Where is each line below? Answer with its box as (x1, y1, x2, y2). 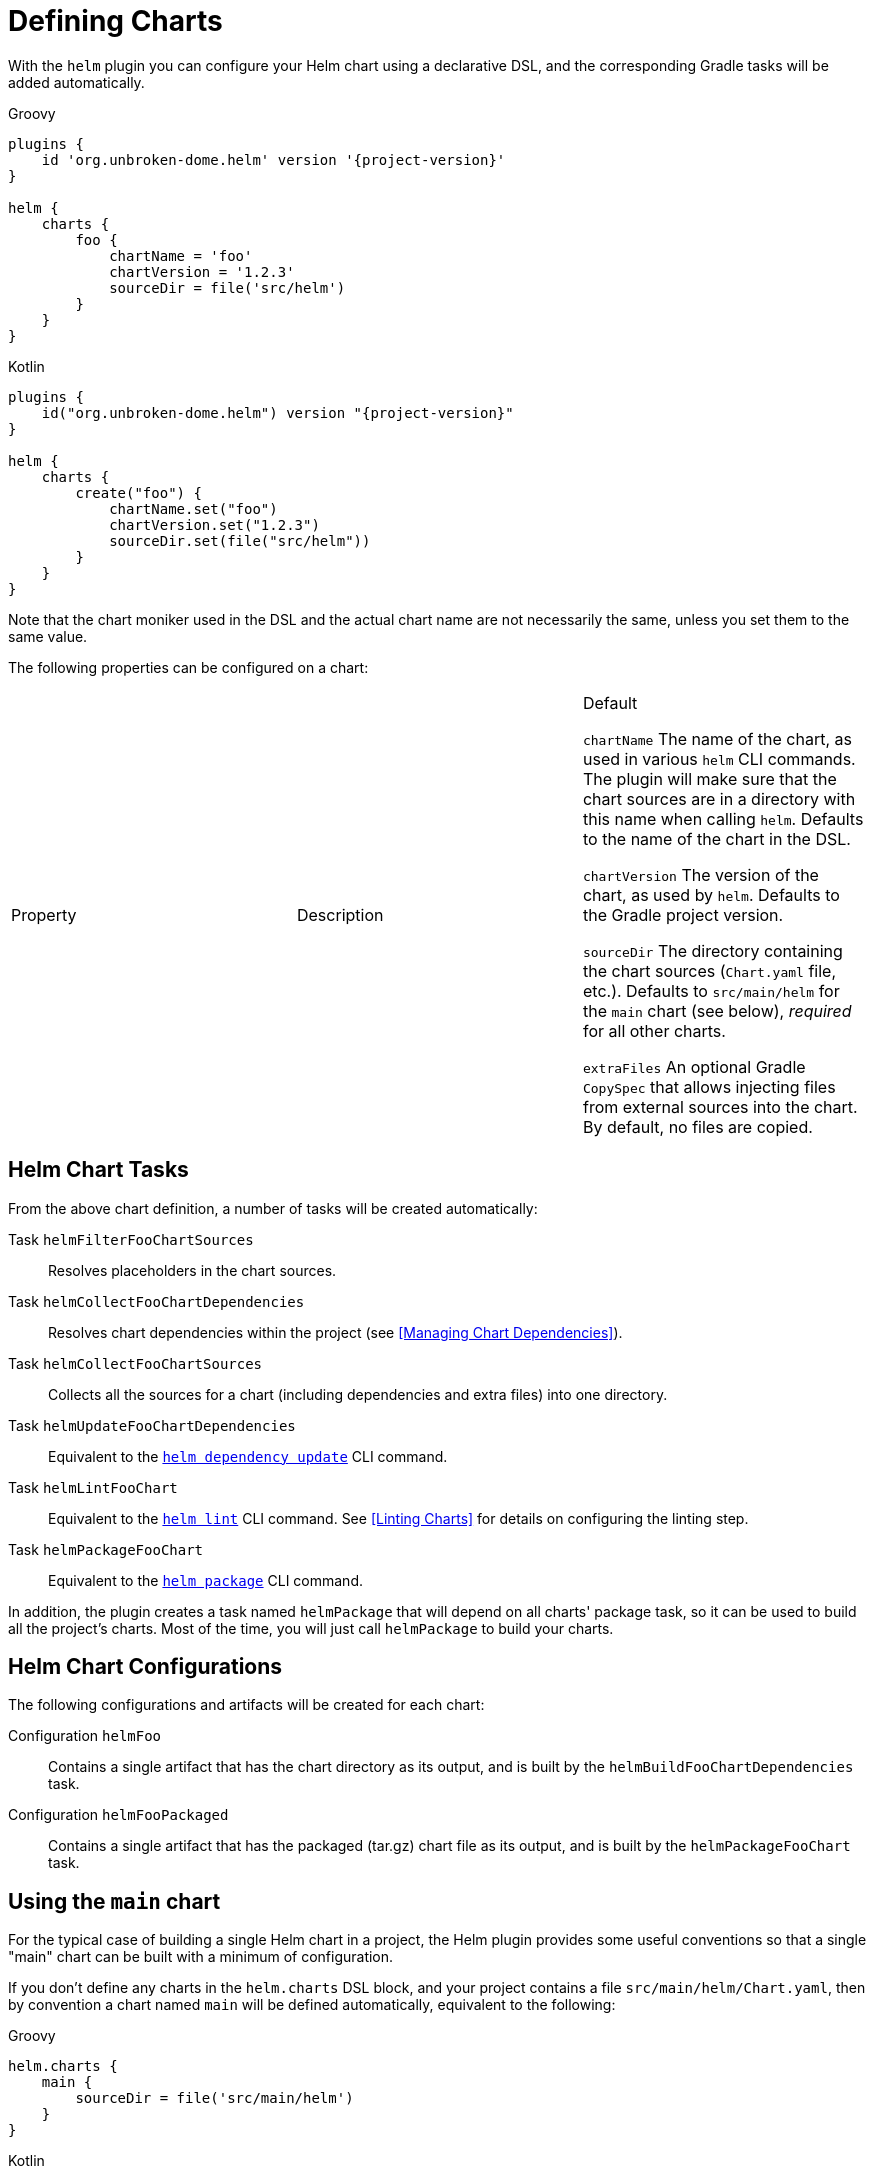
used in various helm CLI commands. (582, 748, 856, 769)
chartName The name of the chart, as (582, 728, 852, 749)
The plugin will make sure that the (582, 768, 837, 789)
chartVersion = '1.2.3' (109, 263, 295, 280)
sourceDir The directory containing (582, 940, 843, 961)
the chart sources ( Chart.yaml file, (582, 960, 836, 981)
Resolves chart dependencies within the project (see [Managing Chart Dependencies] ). (48, 1323, 623, 1341)
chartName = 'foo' (109, 247, 253, 264)
